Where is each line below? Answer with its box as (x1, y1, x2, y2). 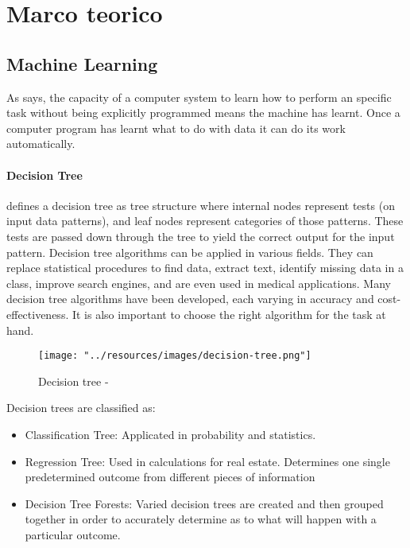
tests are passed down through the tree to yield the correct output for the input (6, 227, 395, 244)
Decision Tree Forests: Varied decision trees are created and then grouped (25, 495, 384, 511)
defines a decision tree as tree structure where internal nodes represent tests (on (6, 196, 395, 213)
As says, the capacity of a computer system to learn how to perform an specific (6, 88, 392, 105)
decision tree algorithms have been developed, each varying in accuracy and (6, 290, 374, 307)
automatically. (6, 135, 75, 152)
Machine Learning (6, 51, 158, 76)
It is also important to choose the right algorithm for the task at (72, 305, 386, 322)
